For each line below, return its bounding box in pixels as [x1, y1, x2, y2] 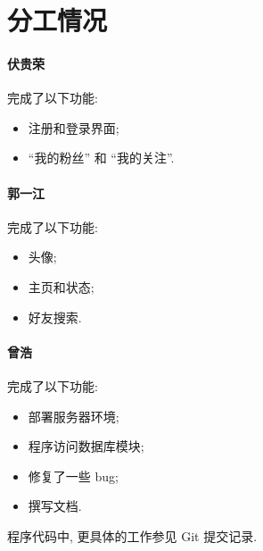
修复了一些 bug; [28, 466, 119, 485]
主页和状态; [28, 277, 95, 296]
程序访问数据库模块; [28, 437, 144, 455]
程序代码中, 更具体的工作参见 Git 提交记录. [7, 526, 258, 545]
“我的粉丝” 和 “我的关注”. [28, 148, 175, 167]
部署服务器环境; [28, 406, 119, 425]
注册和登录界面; [28, 118, 119, 137]
